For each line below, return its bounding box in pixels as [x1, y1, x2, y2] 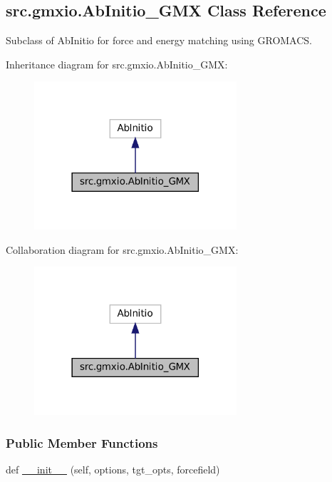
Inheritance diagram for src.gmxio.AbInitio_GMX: [6, 56, 228, 71]
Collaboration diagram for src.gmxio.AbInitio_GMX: [6, 242, 239, 257]
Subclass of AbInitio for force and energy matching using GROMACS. [6, 33, 313, 48]
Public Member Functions [6, 434, 158, 451]
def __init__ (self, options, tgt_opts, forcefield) [6, 462, 220, 477]
